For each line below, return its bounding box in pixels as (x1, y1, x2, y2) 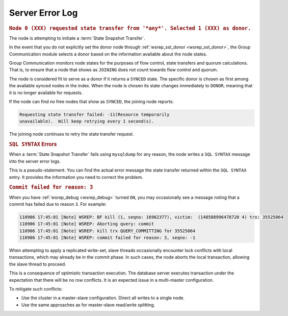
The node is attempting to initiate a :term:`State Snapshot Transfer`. (9, 35, 146, 41)
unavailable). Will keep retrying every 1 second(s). (19, 119, 154, 124)
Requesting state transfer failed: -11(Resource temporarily (19, 112, 170, 117)
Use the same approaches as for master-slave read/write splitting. (21, 302, 156, 308)
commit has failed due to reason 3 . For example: (9, 201, 106, 207)
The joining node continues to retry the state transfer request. (9, 131, 134, 137)
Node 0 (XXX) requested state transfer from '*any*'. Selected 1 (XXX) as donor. (9, 24, 251, 31)
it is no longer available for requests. (9, 90, 83, 96)
